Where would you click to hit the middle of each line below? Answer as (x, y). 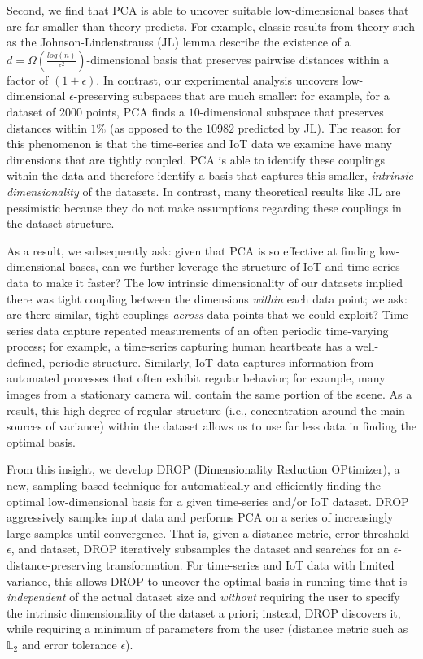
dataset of (31, 111)
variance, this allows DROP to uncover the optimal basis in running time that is (207, 580)
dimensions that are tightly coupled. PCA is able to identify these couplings (196, 159)
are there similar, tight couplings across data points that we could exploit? (192, 314)
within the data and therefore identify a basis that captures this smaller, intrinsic (210, 175)
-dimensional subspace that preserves (292, 111)
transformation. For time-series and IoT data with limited (250, 565)
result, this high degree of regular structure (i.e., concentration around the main (206, 410)
